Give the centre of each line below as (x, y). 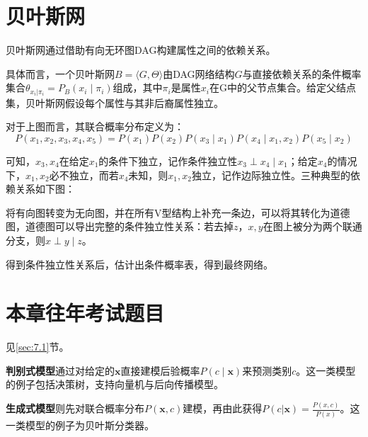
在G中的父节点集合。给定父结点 (282, 87)
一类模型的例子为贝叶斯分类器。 (80, 425)
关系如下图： (45, 189)
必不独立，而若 (84, 175)
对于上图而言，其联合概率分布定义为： (95, 126)
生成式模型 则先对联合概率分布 (75, 408)
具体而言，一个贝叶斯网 (60, 73)
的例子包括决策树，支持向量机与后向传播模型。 (115, 384)
